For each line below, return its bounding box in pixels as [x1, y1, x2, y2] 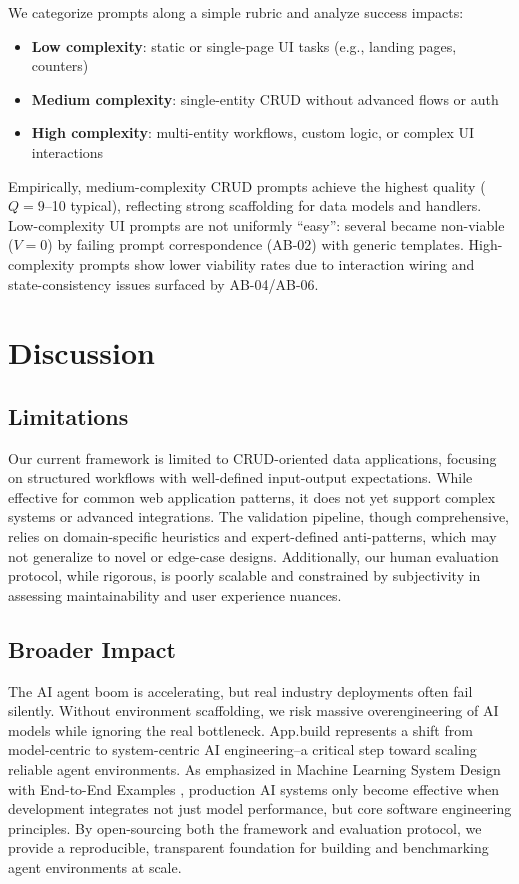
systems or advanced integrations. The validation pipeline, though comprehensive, [8, 506, 510, 527]
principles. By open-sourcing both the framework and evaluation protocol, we [8, 817, 482, 838]
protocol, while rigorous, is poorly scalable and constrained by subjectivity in [8, 565, 481, 586]
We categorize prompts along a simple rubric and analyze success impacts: [8, 2, 464, 22]
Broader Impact [8, 633, 176, 664]
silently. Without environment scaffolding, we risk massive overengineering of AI [8, 700, 499, 721]
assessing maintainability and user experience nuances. [8, 584, 342, 605]
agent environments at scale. [8, 857, 182, 877]
